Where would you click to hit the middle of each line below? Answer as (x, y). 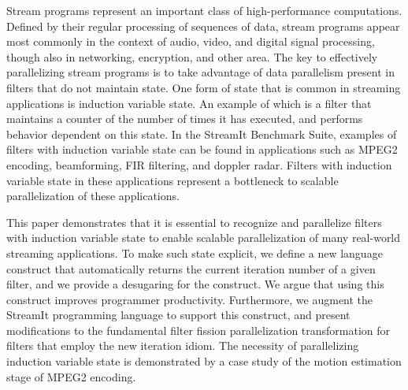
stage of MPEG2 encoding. (71, 376)
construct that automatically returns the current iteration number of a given (191, 268)
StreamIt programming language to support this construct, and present (178, 315)
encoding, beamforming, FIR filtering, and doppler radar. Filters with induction (199, 164)
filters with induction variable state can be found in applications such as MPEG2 (202, 149)
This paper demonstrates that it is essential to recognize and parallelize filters (194, 222)
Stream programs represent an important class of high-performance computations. (204, 10)
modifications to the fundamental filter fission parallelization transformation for (198, 330)
